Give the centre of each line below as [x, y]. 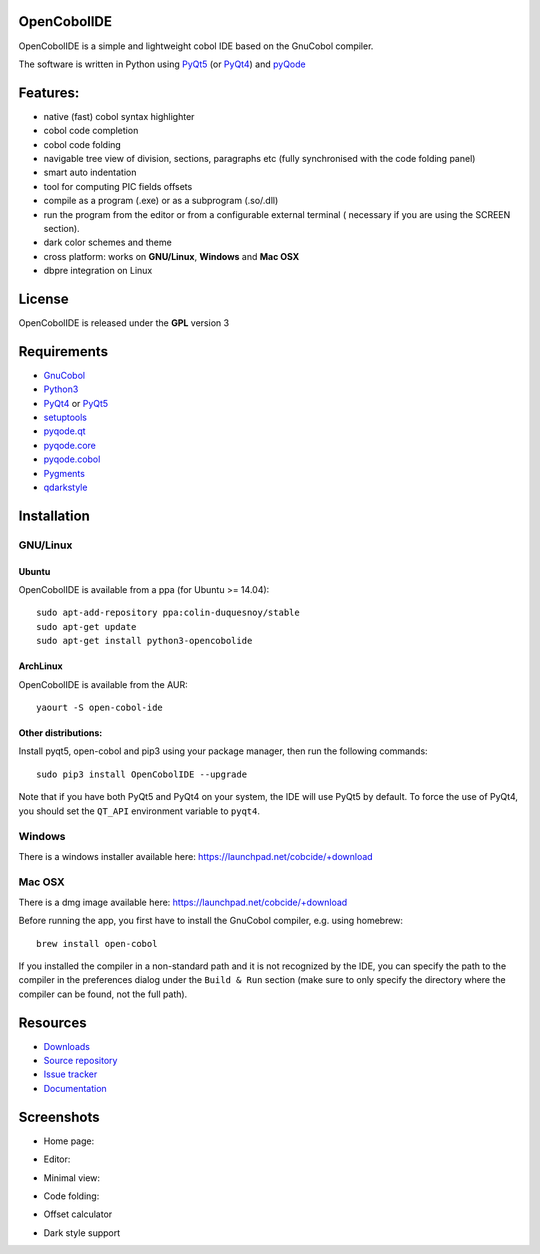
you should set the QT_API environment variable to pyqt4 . [139, 811]
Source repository [80, 1061]
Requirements [63, 351]
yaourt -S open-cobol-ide [100, 707]
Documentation [75, 1088]
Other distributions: [60, 732]
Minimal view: [71, 1177]
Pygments [64, 473]
